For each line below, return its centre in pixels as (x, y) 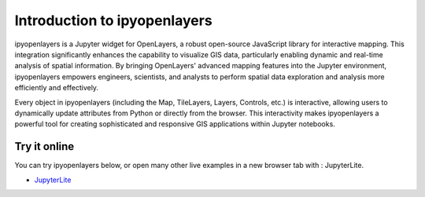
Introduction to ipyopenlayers (113, 20)
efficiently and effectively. (56, 88)
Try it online (44, 146)
